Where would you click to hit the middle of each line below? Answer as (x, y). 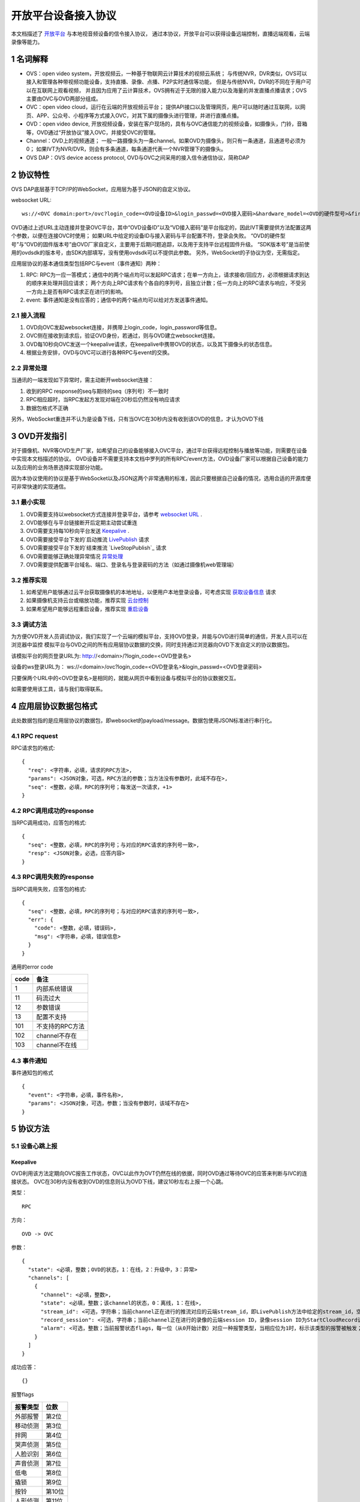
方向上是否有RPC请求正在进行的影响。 (79, 291)
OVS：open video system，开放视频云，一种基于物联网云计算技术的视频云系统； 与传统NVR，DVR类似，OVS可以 (166, 73)
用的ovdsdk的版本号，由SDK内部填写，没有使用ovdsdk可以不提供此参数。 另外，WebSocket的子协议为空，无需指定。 (157, 253)
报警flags (22, 1394)
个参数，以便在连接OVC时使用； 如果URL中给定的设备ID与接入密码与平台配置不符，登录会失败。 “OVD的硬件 (145, 236)
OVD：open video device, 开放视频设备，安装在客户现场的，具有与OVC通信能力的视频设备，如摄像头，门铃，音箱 (167, 124)
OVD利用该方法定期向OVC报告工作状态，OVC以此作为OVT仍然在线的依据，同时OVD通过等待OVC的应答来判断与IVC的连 (159, 1173)
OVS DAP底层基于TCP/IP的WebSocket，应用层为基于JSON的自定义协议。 (103, 189)
